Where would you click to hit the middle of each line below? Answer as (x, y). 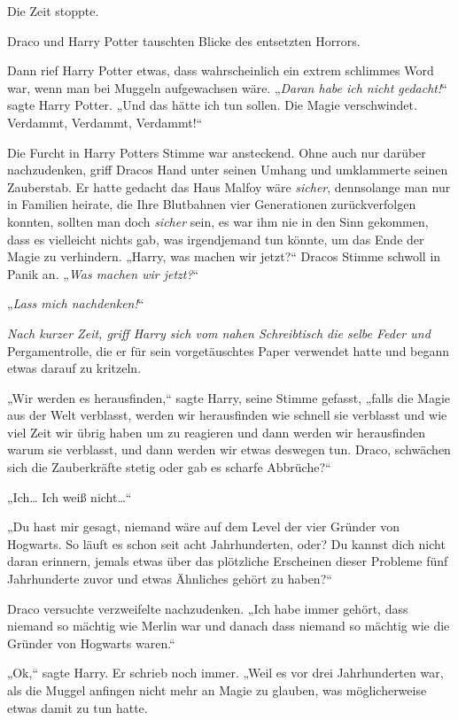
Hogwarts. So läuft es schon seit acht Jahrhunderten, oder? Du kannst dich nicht (226, 543)
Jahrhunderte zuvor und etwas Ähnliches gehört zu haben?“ (170, 579)
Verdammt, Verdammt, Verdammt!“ (105, 122)
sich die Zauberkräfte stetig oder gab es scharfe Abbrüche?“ (169, 467)
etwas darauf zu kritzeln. (74, 368)
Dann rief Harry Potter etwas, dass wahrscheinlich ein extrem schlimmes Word (221, 70)
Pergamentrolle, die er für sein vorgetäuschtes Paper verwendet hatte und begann (229, 350)
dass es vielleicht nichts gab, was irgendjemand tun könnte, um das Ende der (216, 239)
